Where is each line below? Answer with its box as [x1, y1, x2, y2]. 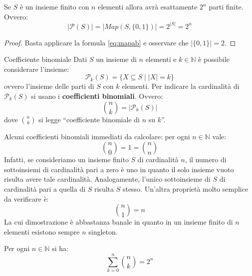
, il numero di [185, 154, 227, 165]
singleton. [88, 226, 118, 237]
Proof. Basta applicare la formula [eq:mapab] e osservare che [4, 37, 189, 47]
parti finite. [209, 1, 244, 11]
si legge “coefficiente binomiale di [38, 114, 140, 124]
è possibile [198, 54, 230, 64]
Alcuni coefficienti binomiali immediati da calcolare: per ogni [4, 131, 190, 141]
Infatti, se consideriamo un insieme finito [4, 154, 129, 165]
